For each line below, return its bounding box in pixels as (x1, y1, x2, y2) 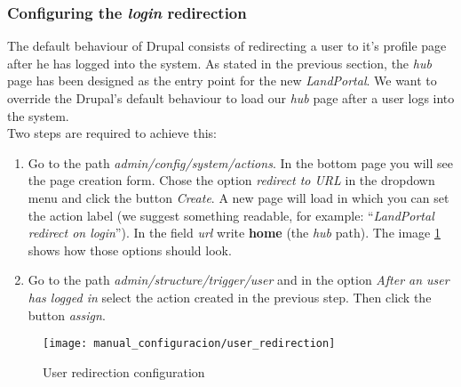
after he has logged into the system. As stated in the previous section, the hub (7, 53, 432, 72)
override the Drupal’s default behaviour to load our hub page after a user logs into (7, 89, 455, 107)
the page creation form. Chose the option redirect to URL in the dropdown (28, 171, 435, 189)
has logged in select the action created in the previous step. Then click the (28, 287, 432, 306)
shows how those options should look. (28, 240, 232, 259)
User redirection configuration (43, 362, 205, 381)
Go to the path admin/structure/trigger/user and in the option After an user (28, 270, 449, 289)
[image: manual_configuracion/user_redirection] (43, 337, 336, 351)
